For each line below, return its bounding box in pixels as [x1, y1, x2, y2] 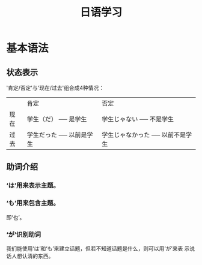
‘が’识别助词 [6, 230, 41, 239]
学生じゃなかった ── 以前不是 [102, 131, 186, 138]
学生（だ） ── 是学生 [26, 115, 87, 123]
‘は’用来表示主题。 [6, 181, 60, 189]
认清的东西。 [22, 252, 54, 260]
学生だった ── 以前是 [26, 131, 87, 138]
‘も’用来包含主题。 [6, 199, 60, 207]
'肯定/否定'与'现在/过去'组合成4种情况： [6, 85, 104, 91]
